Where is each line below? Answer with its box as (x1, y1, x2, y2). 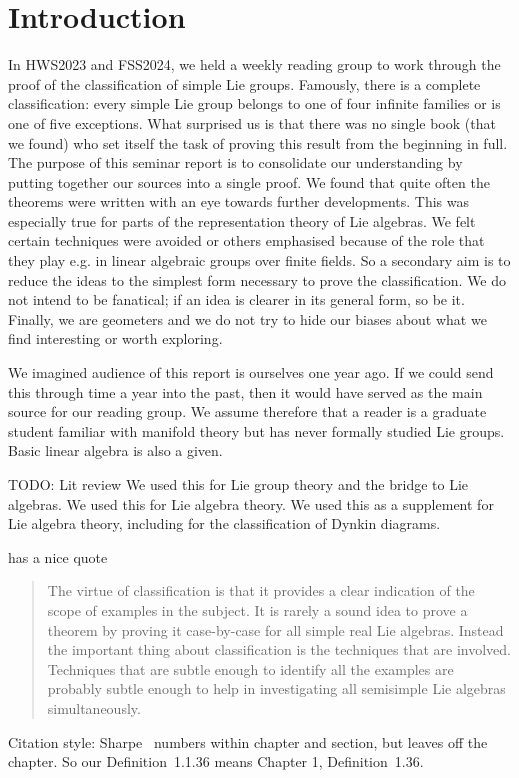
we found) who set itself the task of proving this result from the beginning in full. (8, 132, 508, 153)
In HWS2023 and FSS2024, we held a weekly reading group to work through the (8, 54, 501, 75)
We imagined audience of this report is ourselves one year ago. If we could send (8, 362, 494, 383)
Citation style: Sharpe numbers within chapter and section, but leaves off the (8, 731, 488, 752)
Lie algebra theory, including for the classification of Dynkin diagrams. (8, 513, 441, 534)
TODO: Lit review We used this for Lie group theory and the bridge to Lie (8, 474, 469, 494)
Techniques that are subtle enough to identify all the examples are (47, 658, 454, 679)
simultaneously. (47, 697, 141, 718)
